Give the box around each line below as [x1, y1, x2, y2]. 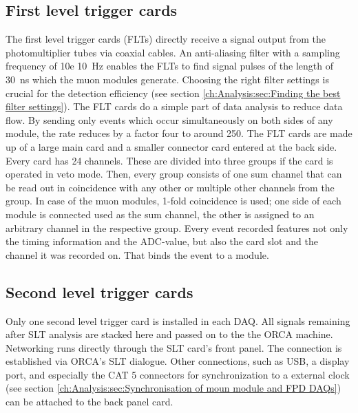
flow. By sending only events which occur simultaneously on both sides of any [6, 112, 333, 127]
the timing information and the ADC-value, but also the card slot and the [6, 234, 318, 248]
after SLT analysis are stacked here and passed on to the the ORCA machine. [6, 327, 333, 341]
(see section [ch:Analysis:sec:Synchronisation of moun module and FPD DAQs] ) [6, 381, 341, 395]
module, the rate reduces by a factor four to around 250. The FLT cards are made [6, 126, 352, 140]
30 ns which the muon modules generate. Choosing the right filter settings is [6, 72, 329, 86]
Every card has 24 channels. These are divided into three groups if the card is [6, 153, 333, 167]
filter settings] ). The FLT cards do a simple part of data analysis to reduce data [6, 99, 343, 114]
